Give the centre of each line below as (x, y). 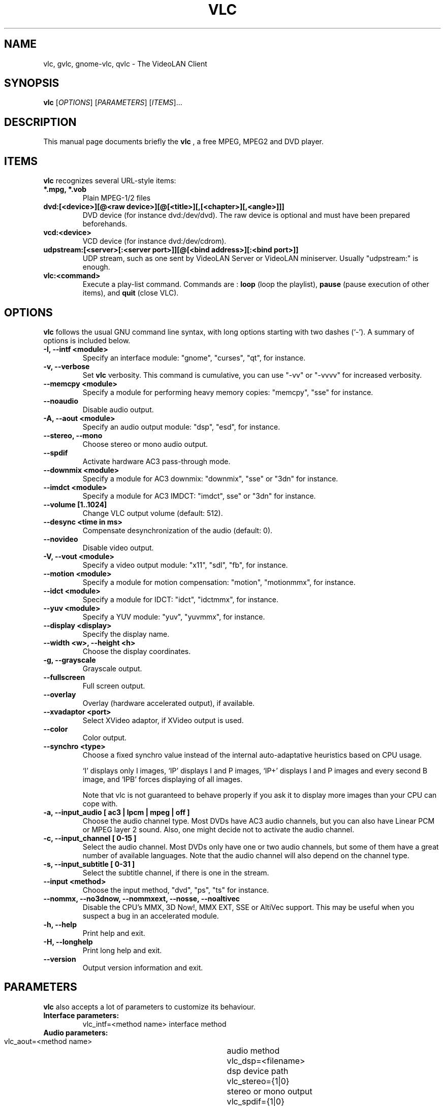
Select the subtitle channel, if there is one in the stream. (176, 872)
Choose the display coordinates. (137, 651)
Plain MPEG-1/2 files (117, 198)
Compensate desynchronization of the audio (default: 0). (178, 530)
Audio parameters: (76, 1032)
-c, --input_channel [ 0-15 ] (90, 838)
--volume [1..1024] (75, 504)
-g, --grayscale (70, 660)
